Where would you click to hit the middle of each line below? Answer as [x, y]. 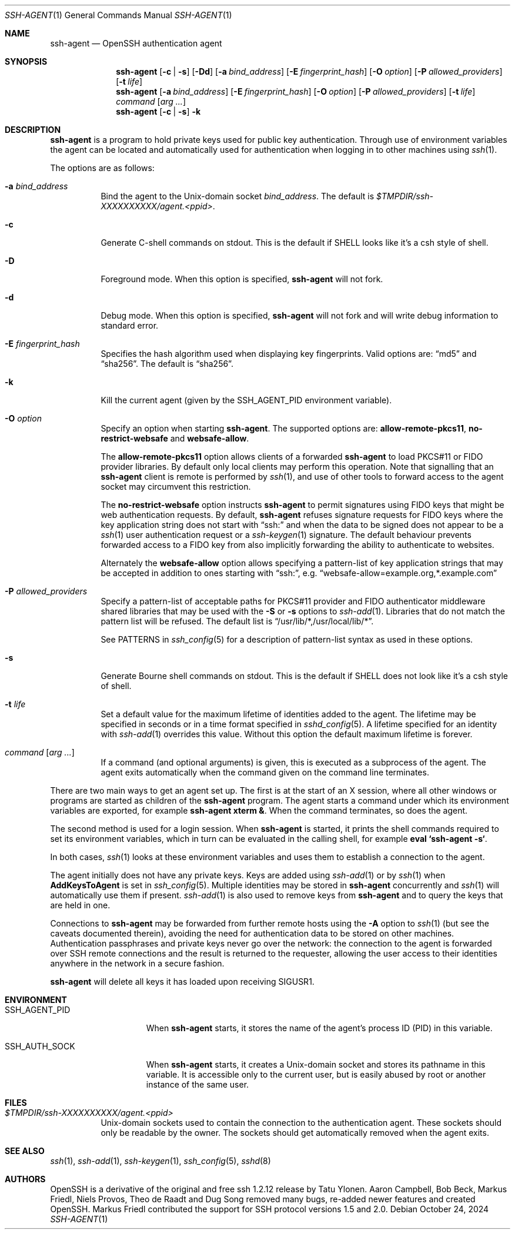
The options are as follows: [102, 168]
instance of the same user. [198, 1084]
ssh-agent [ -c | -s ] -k [158, 111]
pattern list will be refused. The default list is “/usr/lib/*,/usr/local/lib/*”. [237, 621]
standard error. [130, 325]
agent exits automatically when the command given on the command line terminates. [265, 772]
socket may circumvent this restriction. [176, 486]
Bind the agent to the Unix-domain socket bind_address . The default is [238, 196]
